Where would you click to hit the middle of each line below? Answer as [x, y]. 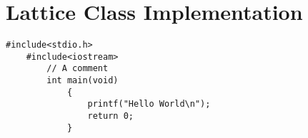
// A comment [78, 69]
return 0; [110, 116]
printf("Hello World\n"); [149, 104]
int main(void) [83, 81]
